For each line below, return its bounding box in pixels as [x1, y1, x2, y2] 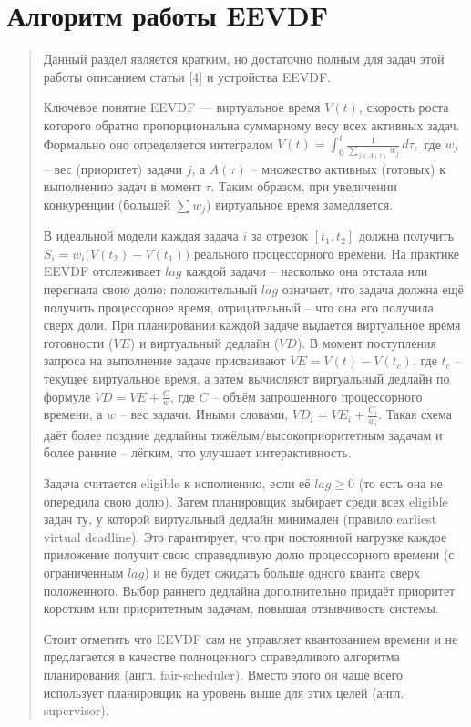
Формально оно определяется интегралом [43, 134, 273, 152]
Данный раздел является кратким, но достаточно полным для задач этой [43, 49, 445, 68]
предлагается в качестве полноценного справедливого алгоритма [43, 647, 400, 666]
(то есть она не [358, 473, 443, 492]
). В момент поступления [296, 333, 436, 352]
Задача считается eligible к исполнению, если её [43, 473, 311, 492]
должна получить [358, 226, 455, 245]
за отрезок [251, 226, 309, 245]
